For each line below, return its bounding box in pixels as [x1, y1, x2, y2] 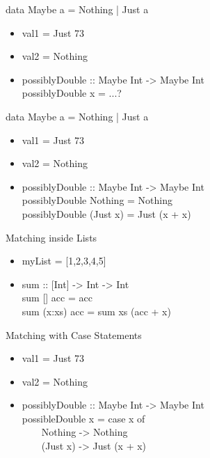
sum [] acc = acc [22, 290, 92, 305]
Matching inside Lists [6, 230, 97, 244]
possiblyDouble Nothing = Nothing [22, 193, 173, 207]
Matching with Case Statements [6, 327, 142, 342]
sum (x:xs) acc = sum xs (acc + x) [22, 303, 171, 318]
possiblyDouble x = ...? [22, 86, 122, 100]
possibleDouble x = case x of [22, 411, 145, 425]
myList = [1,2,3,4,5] [22, 253, 106, 268]
